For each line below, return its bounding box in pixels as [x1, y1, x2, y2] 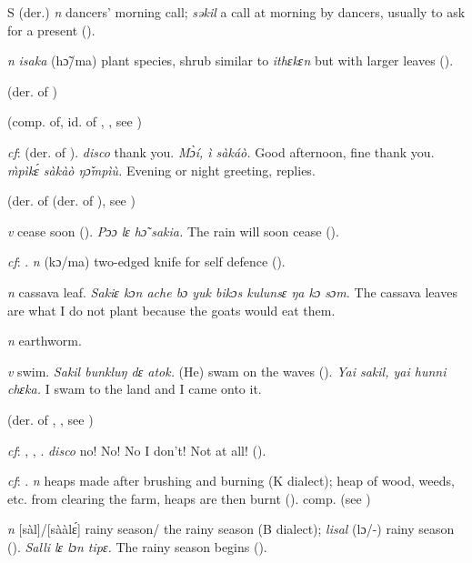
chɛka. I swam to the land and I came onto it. [7, 379, 262, 398]
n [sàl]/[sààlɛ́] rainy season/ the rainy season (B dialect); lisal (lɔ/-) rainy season [7, 519, 455, 538]
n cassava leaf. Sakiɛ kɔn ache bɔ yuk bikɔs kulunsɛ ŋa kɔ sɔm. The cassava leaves [7, 282, 457, 301]
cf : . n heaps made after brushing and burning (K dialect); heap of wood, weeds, [7, 471, 455, 490]
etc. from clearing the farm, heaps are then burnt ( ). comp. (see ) [7, 488, 371, 508]
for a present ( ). [7, 20, 95, 39]
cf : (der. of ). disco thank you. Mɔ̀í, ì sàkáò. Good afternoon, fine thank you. [7, 142, 435, 161]
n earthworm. [7, 331, 82, 350]
